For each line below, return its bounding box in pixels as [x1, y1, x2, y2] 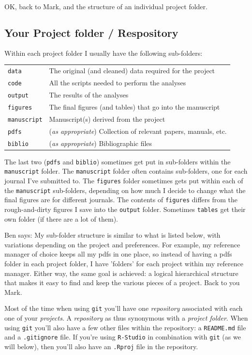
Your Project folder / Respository [4, 25, 178, 40]
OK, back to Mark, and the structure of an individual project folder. [4, 1, 208, 11]
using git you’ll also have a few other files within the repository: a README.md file [4, 322, 246, 332]
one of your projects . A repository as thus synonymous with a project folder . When [4, 313, 248, 323]
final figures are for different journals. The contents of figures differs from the [4, 194, 237, 205]
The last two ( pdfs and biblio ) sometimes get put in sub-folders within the [4, 156, 231, 166]
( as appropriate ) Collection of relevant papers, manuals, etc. [49, 126, 227, 136]
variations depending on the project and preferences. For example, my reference [4, 239, 240, 249]
